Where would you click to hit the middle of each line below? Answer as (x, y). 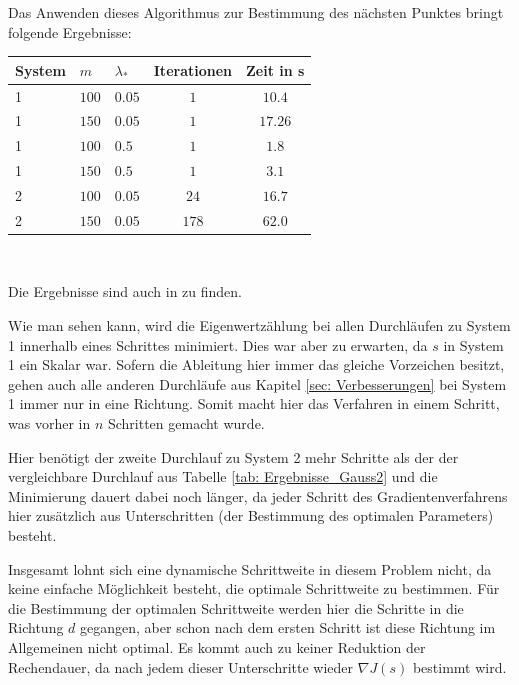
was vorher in (49, 423)
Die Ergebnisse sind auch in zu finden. (125, 291)
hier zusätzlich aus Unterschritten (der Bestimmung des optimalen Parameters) (251, 515)
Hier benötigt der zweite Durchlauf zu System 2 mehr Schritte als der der (233, 456)
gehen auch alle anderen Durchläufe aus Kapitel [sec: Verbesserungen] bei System (257, 383)
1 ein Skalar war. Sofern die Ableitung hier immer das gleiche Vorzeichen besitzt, (256, 364)
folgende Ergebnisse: (70, 31)
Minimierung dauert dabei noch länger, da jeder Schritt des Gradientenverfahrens (258, 495)
